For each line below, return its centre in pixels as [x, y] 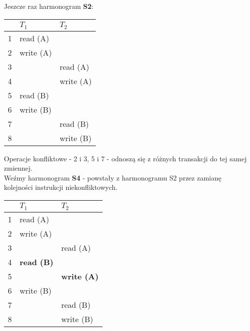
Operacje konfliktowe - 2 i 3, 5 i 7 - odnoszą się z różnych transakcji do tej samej [125, 158]
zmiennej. [18, 168]
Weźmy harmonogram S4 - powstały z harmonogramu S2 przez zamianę [113, 177]
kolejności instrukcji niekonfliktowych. [61, 187]
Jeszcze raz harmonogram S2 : [49, 6]
